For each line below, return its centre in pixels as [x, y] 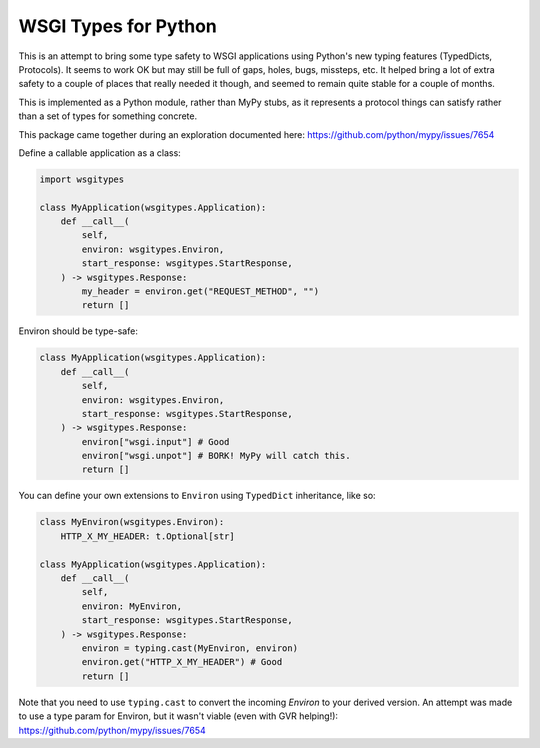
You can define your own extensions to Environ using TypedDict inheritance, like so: [197, 496]
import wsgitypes [82, 179]
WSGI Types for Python [117, 26]
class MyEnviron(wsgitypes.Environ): [132, 522]
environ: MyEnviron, [132, 606]
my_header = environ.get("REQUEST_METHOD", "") [200, 291]
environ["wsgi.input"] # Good [155, 441]
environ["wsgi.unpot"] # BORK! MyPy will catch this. [216, 456]
